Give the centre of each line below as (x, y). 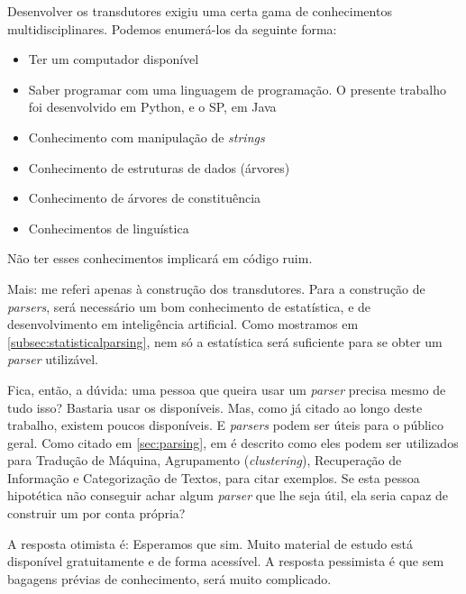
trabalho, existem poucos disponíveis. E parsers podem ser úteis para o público (225, 425)
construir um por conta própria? (96, 513)
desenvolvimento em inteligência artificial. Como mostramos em (183, 324)
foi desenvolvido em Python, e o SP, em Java (152, 107)
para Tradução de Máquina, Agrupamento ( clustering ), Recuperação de (205, 460)
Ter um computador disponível (114, 59)
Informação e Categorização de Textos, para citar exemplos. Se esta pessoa (214, 477)
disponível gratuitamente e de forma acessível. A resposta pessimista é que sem (226, 561)
